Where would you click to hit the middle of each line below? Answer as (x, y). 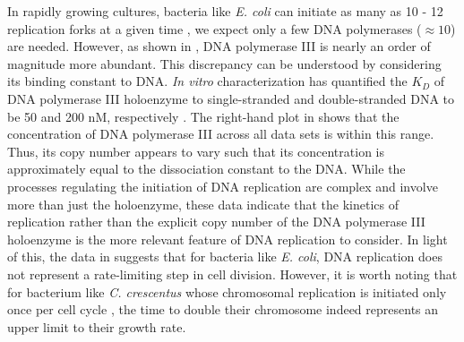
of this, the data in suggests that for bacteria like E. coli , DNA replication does (225, 256)
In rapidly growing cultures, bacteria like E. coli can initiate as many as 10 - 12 (225, 11)
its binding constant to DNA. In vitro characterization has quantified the (207, 81)
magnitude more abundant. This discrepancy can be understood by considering (224, 63)
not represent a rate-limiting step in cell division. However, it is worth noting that (232, 274)
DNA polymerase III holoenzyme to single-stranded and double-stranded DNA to (231, 98)
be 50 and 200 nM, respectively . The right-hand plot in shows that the (203, 116)
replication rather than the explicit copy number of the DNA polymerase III (216, 222)
